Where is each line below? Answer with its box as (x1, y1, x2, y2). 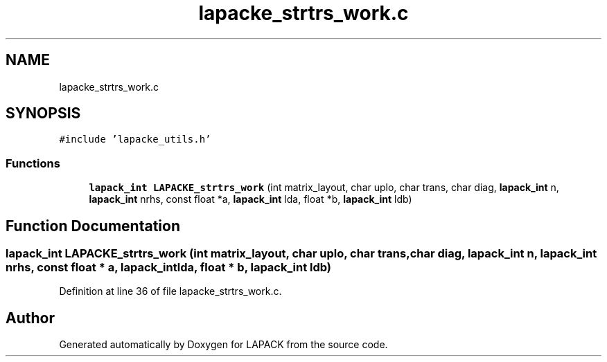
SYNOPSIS (6, 105, 81, 123)
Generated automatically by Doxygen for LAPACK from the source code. (59, 338, 388, 351)
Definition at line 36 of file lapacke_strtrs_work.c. (59, 285, 282, 298)
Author (6, 309, 55, 327)
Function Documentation (6, 217, 180, 235)
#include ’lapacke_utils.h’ (59, 134, 211, 145)
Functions (6, 156, 60, 170)
